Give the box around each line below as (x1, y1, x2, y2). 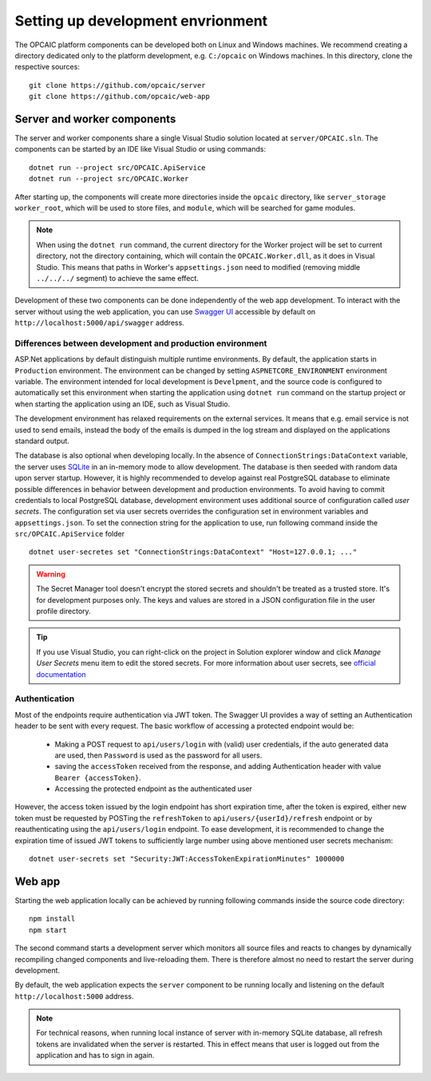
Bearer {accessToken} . (54, 773, 141, 782)
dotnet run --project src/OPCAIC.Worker (29, 174, 189, 184)
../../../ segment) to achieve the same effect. (36, 273, 200, 283)
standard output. (14, 436, 69, 445)
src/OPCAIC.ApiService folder (14, 529, 125, 539)
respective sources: (14, 62, 80, 72)
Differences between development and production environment (14, 338, 267, 349)
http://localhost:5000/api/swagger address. (14, 318, 185, 327)
